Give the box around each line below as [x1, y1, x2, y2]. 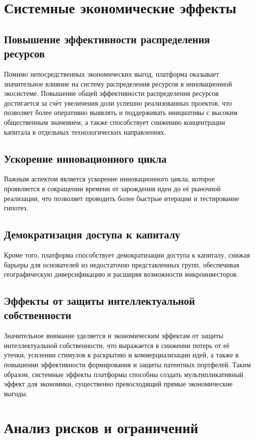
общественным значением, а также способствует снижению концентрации [4, 117, 225, 127]
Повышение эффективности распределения [4, 31, 210, 46]
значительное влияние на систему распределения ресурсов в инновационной [4, 78, 232, 88]
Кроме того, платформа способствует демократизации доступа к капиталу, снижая [4, 249, 250, 260]
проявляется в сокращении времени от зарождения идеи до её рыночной [4, 183, 221, 193]
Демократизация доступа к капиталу [4, 227, 180, 242]
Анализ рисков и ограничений [4, 417, 198, 437]
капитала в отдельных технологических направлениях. [4, 126, 166, 137]
